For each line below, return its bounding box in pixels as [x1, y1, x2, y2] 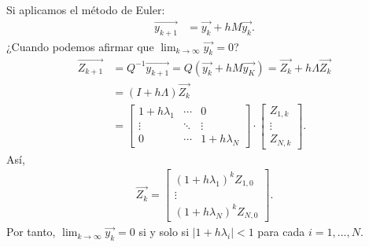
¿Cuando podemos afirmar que [6, 38, 154, 54]
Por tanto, [6, 223, 56, 240]
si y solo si [138, 223, 190, 240]
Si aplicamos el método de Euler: [6, 2, 165, 17]
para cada [257, 223, 305, 240]
